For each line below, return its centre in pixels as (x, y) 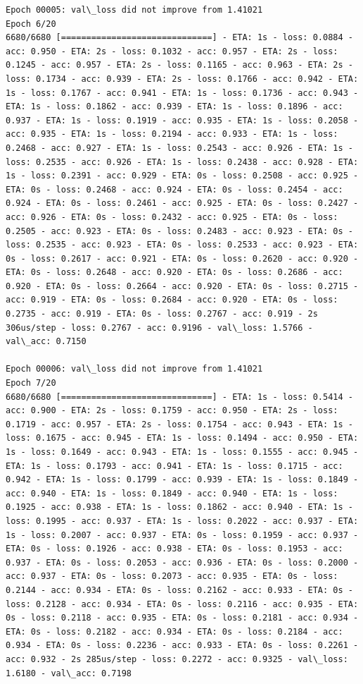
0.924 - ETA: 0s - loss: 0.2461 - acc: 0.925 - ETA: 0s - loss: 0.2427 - (182, 203)
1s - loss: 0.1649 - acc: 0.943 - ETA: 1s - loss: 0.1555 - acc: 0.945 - (182, 452)
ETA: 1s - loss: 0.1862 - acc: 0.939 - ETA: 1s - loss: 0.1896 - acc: (174, 107)
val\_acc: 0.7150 (46, 342)
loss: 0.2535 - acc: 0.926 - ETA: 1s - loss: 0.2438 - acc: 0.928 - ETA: (182, 162)
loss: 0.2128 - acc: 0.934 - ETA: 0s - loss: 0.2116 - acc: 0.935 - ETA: (182, 604)
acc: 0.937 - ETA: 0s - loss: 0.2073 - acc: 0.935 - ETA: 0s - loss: (172, 576)
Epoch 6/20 (31, 24)
